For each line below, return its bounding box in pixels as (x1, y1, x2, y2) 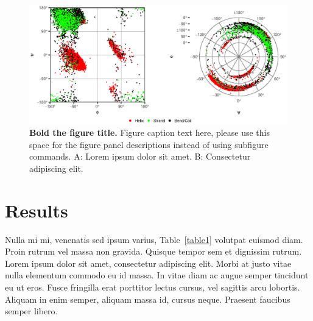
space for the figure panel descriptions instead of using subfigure (29, 138, 269, 150)
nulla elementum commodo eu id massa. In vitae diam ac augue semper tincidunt (5, 269, 309, 281)
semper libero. (5, 305, 58, 317)
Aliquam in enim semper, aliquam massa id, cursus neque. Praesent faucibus (5, 292, 290, 305)
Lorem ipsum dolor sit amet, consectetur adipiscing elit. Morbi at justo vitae (5, 256, 292, 269)
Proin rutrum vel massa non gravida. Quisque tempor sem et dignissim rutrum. (5, 245, 302, 258)
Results (5, 197, 68, 222)
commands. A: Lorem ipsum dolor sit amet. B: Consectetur (29, 150, 251, 163)
